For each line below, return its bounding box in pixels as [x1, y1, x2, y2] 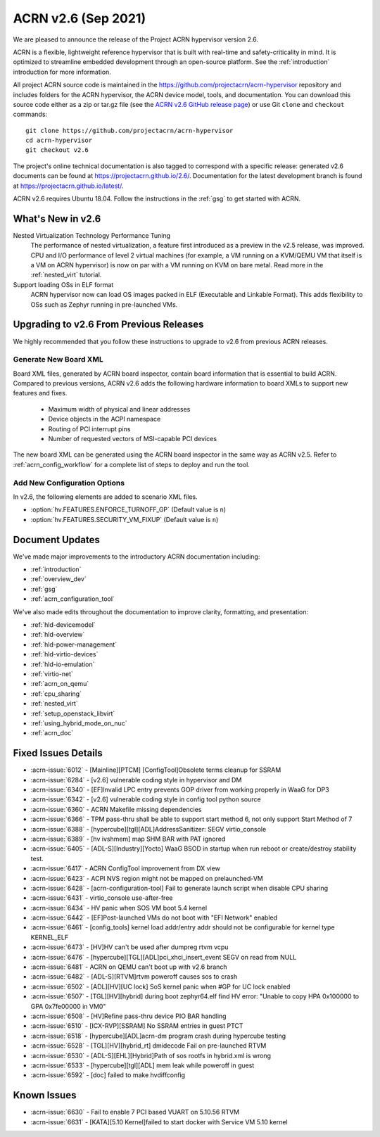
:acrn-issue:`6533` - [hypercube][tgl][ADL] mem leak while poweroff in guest [30, 1061, 255, 1069]
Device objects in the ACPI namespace [48, 415, 161, 424]
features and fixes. [13, 389, 68, 398]
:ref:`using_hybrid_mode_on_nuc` [30, 718, 127, 728]
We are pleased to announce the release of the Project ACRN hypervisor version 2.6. [13, 35, 258, 44]
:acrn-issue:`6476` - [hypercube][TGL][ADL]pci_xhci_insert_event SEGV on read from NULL [30, 953, 297, 961]
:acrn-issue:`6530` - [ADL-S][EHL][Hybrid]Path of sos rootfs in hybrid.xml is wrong [30, 1051, 271, 1060]
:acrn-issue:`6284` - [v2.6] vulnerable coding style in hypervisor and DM [30, 775, 242, 784]
